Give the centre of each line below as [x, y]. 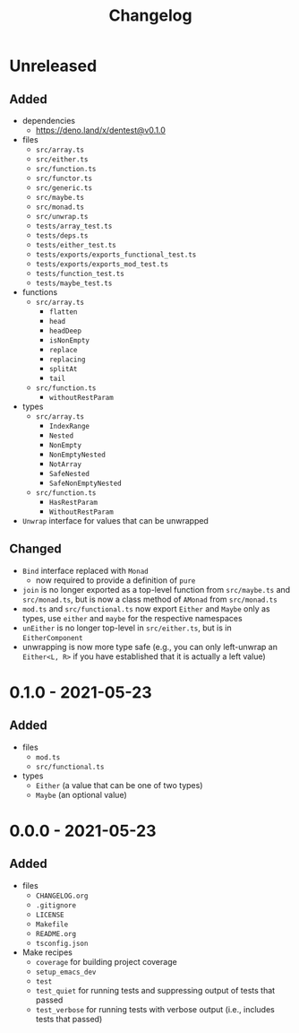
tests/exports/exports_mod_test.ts [102, 265]
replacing [67, 360]
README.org [56, 933]
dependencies [49, 121]
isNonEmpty [69, 341]
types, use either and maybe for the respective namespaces [132, 618]
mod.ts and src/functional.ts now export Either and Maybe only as [146, 608]
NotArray [65, 464]
